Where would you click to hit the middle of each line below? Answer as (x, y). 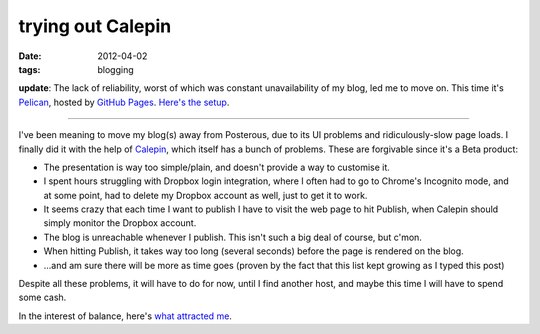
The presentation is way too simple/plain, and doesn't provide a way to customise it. (216, 167)
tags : (29, 69)
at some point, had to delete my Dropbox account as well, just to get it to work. (205, 195)
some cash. (42, 297)
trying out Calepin (95, 26)
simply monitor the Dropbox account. (120, 223)
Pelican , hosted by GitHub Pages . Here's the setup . (124, 102)
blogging (115, 69)
